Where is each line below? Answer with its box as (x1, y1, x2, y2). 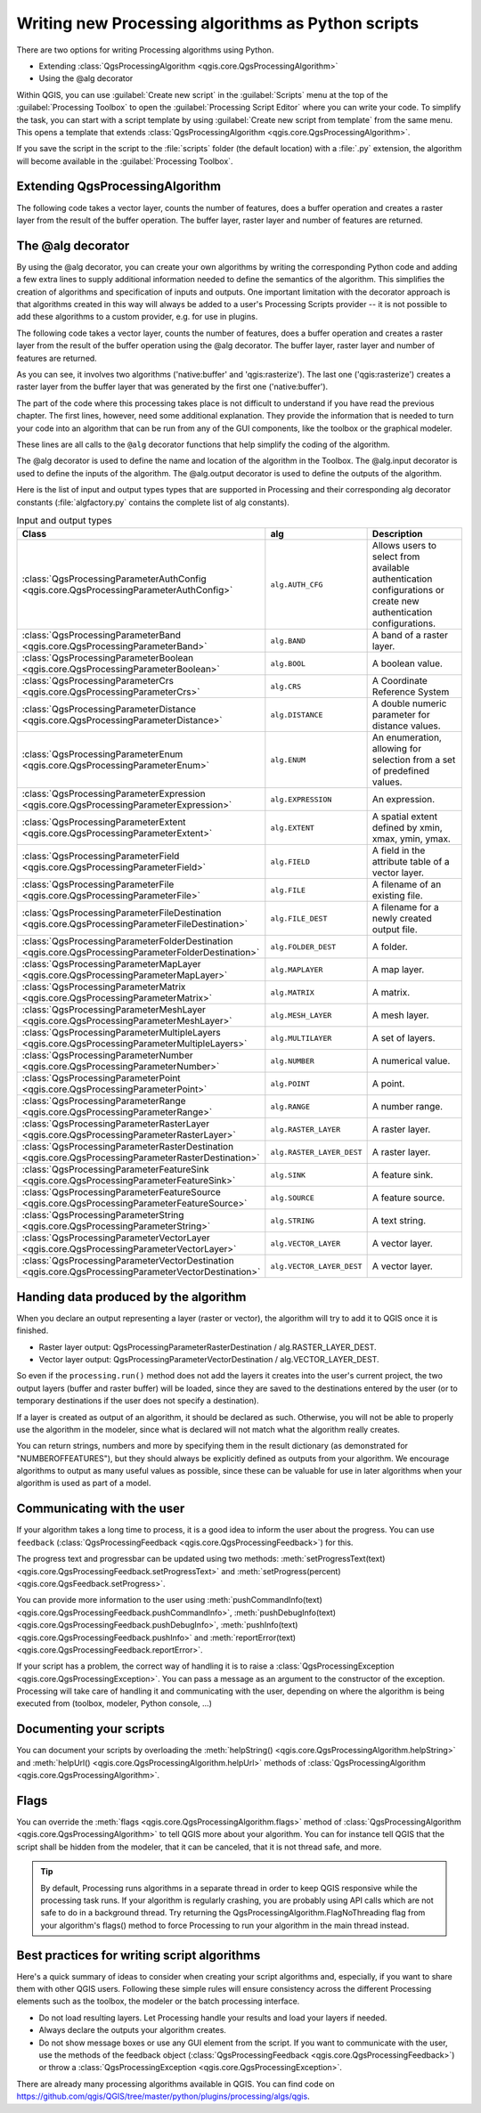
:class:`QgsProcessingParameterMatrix (21, 980, 186, 993)
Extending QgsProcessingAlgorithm (16, 179, 222, 194)
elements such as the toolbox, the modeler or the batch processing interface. (16, 1995, 300, 2007)
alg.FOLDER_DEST (270, 942, 337, 952)
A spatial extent (371, 810, 438, 823)
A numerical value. (371, 1055, 451, 1068)
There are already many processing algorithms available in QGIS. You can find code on (16, 2078, 335, 2089)
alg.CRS (270, 681, 302, 691)
